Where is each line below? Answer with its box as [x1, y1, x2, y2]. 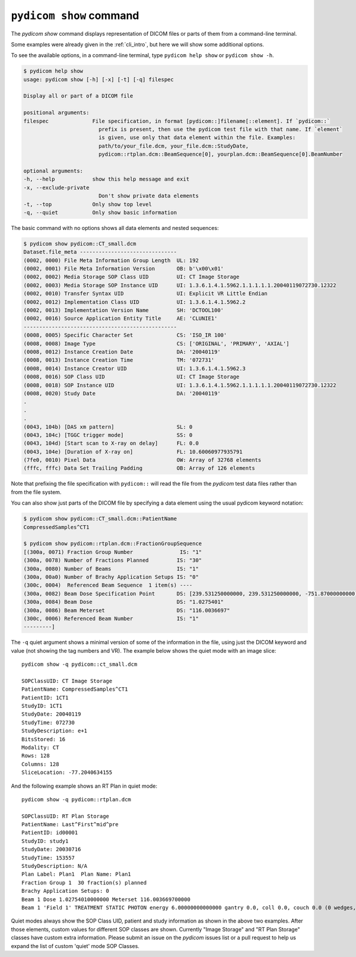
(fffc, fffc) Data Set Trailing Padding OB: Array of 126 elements [23, 465, 255, 472]
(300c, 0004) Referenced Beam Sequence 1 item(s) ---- [23, 582, 193, 588]
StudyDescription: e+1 [21, 728, 88, 734]
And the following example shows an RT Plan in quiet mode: [11, 782, 157, 789]
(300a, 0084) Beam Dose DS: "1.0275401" [23, 599, 224, 606]
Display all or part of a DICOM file [23, 93, 133, 99]
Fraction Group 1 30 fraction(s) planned [21, 879, 147, 886]
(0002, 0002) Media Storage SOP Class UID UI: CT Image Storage [23, 273, 240, 281]
